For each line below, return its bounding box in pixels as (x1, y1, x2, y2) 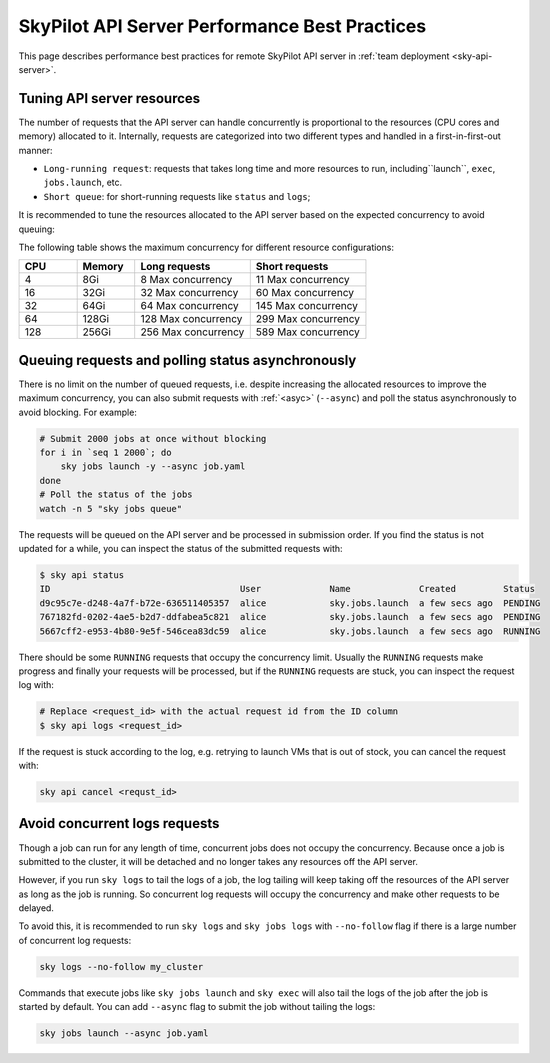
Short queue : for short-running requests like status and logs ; (43, 190, 311, 202)
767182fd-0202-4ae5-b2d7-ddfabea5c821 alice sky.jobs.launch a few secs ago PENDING (39, 611, 541, 623)
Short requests (255, 260, 329, 274)
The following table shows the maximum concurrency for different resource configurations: (18, 241, 395, 253)
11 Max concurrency (255, 273, 350, 287)
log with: (18, 679, 55, 691)
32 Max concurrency (140, 286, 239, 300)
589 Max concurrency (255, 325, 360, 339)
